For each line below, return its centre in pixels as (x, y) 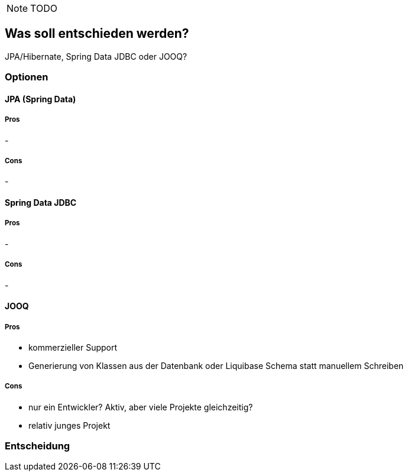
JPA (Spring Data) (41, 99)
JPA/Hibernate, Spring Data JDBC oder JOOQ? (96, 56)
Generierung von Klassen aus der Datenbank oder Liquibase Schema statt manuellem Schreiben (216, 365)
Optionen (27, 77)
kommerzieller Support (73, 347)
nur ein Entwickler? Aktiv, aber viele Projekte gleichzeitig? (141, 407)
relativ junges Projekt (69, 425)
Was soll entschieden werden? (97, 34)
